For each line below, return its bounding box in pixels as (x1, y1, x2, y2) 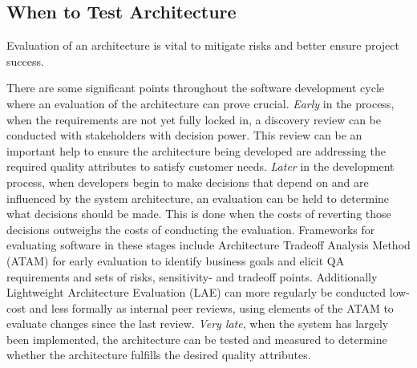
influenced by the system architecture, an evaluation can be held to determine (6, 189, 390, 206)
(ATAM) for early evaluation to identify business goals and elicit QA (6, 252, 345, 269)
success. (6, 52, 44, 69)
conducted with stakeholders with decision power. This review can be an (6, 127, 362, 144)
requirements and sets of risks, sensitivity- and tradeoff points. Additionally (6, 268, 378, 285)
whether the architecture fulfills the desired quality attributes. (6, 346, 311, 363)
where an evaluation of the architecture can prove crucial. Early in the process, (6, 95, 395, 111)
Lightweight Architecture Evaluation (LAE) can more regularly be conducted (6, 284, 387, 301)
